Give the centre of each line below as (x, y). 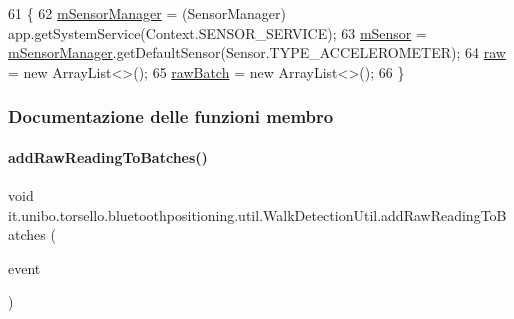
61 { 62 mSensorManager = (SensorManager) (147, 13)
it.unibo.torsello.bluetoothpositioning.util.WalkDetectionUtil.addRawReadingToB (257, 214)
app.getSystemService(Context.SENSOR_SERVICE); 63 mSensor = (217, 32)
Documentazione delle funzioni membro (171, 116)
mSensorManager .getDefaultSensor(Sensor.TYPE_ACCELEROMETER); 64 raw (257, 52)
